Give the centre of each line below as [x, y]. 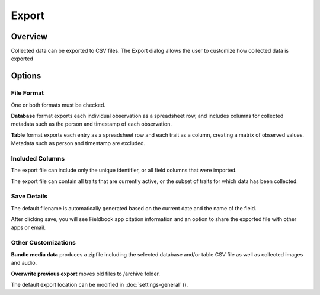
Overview [29, 36]
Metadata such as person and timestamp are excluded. [78, 143]
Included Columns [38, 158]
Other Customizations [44, 243]
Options [26, 76]
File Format [28, 93]
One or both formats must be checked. [58, 105]
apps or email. [28, 227]
